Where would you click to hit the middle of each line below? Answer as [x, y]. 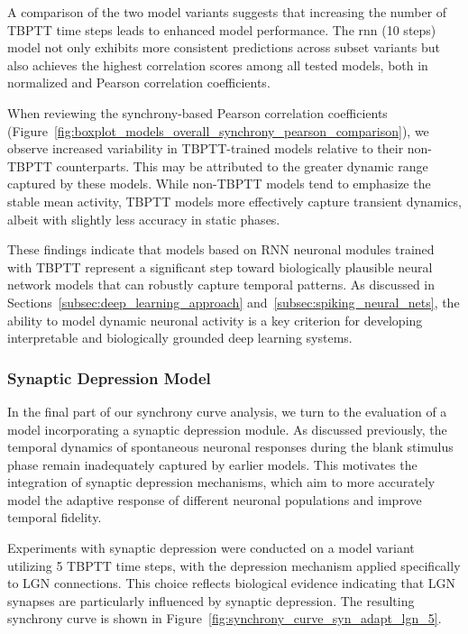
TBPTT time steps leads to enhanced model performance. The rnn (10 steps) [222, 29]
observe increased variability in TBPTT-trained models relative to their [206, 148]
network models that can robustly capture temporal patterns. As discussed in [221, 285]
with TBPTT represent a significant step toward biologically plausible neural [220, 266]
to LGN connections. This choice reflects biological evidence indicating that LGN [232, 583]
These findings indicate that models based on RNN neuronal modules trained [221, 249]
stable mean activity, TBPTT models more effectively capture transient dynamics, [234, 201]
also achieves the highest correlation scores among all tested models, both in [218, 64]
